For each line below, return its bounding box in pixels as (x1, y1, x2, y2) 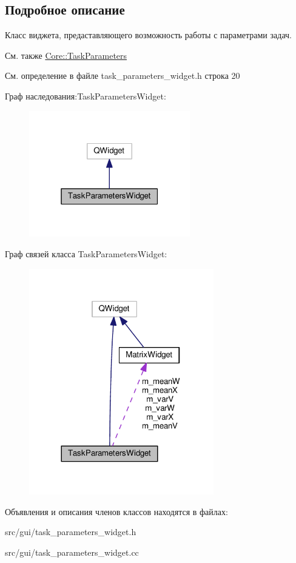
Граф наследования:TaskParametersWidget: (5, 89, 166, 102)
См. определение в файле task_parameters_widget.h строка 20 (5, 69, 240, 82)
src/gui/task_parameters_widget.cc (5, 545, 139, 558)
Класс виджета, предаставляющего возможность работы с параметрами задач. (5, 29, 292, 41)
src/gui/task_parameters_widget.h (5, 525, 136, 538)
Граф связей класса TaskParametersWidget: (5, 247, 167, 260)
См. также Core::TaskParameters (5, 49, 127, 61)
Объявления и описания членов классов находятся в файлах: (5, 505, 228, 517)
